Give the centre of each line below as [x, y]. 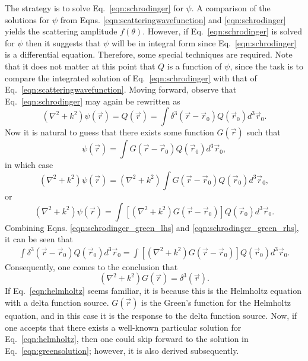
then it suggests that [63, 42]
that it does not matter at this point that [80, 66]
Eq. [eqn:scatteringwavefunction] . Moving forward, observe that [121, 89]
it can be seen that [39, 239]
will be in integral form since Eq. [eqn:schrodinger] [204, 42]
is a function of [194, 66]
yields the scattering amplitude [61, 31]
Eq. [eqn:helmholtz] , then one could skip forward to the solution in [127, 339]
